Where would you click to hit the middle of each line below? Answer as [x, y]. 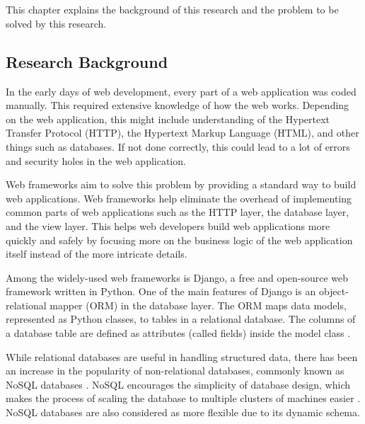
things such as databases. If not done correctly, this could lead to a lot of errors [178, 146]
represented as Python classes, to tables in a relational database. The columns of [181, 319]
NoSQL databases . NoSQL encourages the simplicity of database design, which [178, 384]
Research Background [87, 61]
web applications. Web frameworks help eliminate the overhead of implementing [179, 198]
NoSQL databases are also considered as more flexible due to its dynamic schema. [183, 412]
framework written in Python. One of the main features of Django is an [161, 291]
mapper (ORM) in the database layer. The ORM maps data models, [198, 305]
